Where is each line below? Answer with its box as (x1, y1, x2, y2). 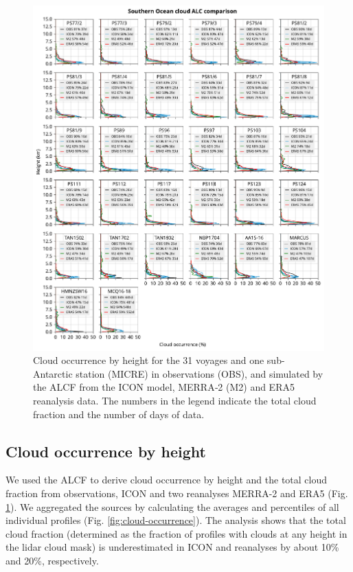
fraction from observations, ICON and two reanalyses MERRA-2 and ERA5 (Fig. (5, 485, 348, 500)
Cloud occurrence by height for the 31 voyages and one (33, 353, 264, 367)
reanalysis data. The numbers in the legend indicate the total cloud (33, 393, 317, 407)
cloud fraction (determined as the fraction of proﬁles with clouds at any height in (5, 526, 348, 540)
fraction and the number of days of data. (33, 407, 205, 421)
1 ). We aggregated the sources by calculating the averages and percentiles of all (5, 499, 339, 514)
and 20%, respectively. (5, 553, 99, 567)
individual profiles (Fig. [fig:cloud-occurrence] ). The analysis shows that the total (5, 513, 346, 527)
